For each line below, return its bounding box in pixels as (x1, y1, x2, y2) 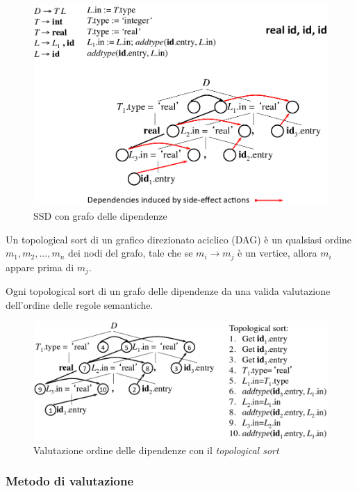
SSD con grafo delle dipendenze (33, 209, 167, 223)
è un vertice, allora (238, 245, 317, 260)
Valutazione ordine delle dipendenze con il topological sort (33, 442, 279, 457)
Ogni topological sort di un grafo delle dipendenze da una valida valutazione (6, 284, 331, 298)
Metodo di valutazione (6, 472, 134, 490)
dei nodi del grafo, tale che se (68, 245, 193, 260)
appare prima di (6, 259, 74, 274)
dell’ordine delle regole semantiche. (6, 297, 153, 312)
